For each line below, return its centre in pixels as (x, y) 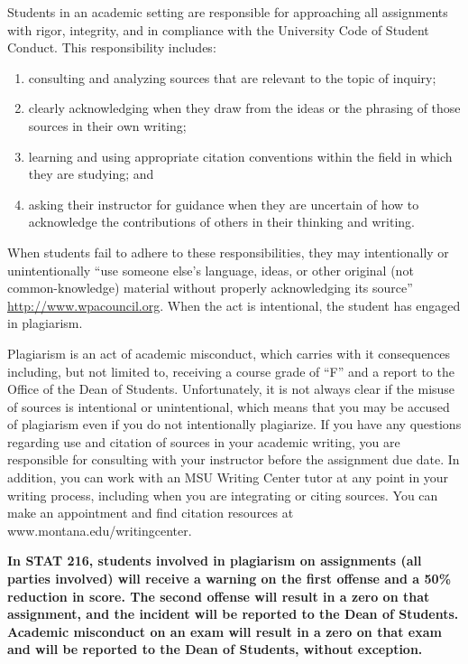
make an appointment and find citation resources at (151, 513)
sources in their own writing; (107, 125)
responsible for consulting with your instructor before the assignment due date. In (234, 459)
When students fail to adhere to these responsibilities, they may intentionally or (228, 252)
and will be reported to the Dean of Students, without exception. (215, 649)
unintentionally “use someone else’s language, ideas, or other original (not (211, 270)
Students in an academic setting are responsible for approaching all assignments (228, 12)
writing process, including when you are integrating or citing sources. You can (223, 495)
